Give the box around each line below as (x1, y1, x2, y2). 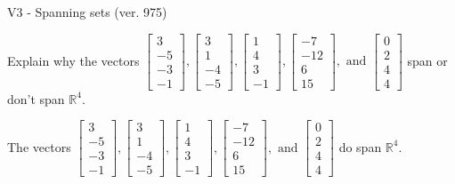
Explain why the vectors (7, 51, 140, 69)
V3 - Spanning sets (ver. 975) (7, 3, 167, 20)
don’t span (7, 89, 65, 108)
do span (338, 137, 382, 156)
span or (407, 51, 448, 69)
